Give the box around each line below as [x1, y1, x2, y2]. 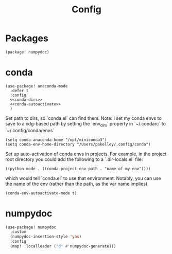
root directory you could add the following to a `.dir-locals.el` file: [5, 156, 143, 162]
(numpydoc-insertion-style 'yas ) [10, 234, 82, 240]
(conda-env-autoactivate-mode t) [5, 190, 77, 196]
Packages [5, 32, 49, 44]
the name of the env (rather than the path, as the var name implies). [5, 180, 149, 187]
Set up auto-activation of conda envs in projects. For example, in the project [5, 151, 167, 157]
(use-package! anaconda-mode [5, 83, 68, 88]
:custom [10, 229, 27, 234]
